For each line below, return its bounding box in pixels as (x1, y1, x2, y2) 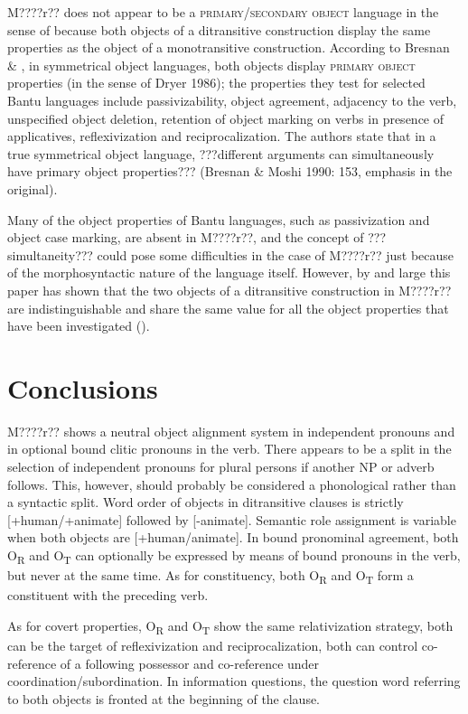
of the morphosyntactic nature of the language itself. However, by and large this (7, 263, 451, 282)
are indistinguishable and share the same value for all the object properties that (7, 298, 449, 317)
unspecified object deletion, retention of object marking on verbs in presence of (7, 108, 445, 127)
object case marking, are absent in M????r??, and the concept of (7, 228, 364, 247)
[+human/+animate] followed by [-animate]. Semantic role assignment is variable (7, 510, 456, 529)
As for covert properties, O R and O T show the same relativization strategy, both (7, 615, 454, 637)
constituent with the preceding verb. (7, 586, 209, 605)
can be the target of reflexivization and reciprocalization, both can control (7, 635, 418, 654)
